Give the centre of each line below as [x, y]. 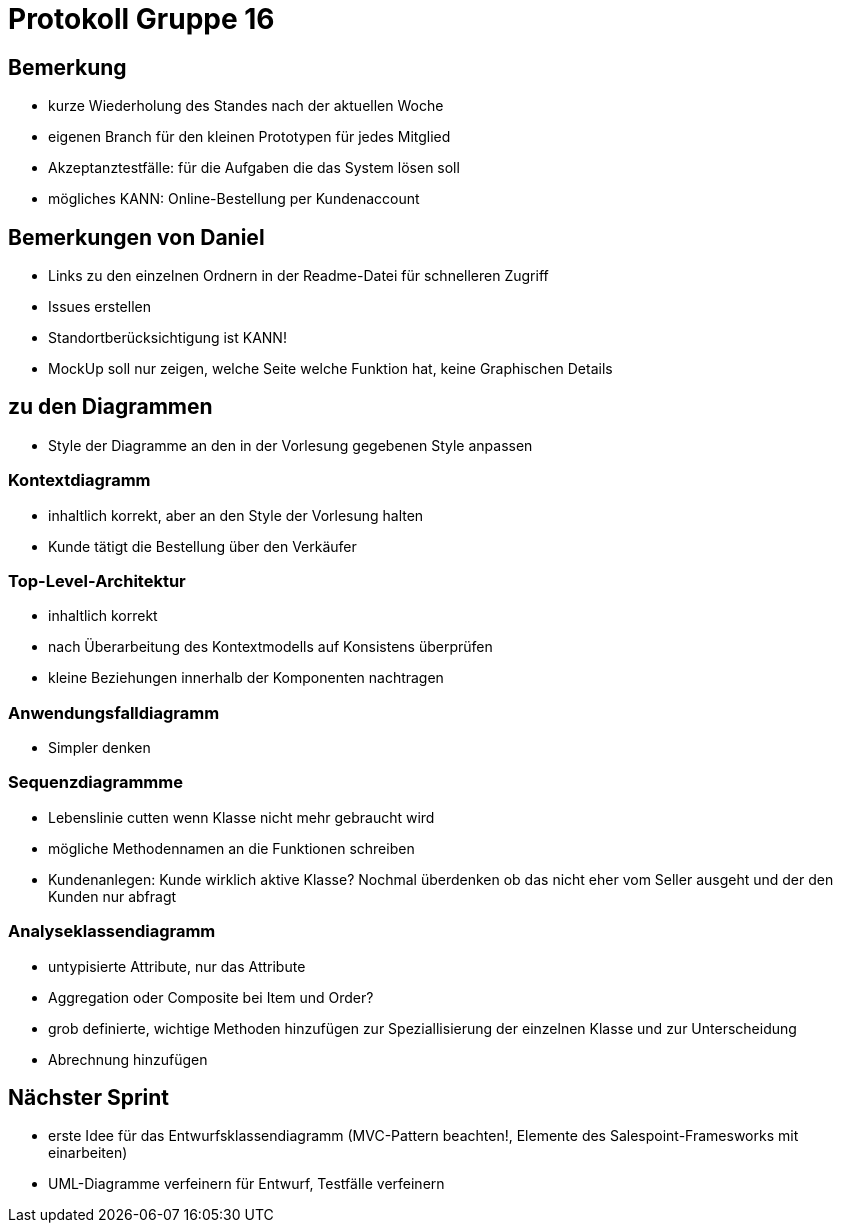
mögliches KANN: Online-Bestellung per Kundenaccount [234, 199]
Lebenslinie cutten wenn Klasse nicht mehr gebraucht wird [241, 817]
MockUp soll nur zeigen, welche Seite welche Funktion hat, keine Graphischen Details [330, 369]
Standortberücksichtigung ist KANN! [167, 338]
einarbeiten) [88, 1153]
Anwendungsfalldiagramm [114, 712]
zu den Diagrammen [110, 407]
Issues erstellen [99, 307]
